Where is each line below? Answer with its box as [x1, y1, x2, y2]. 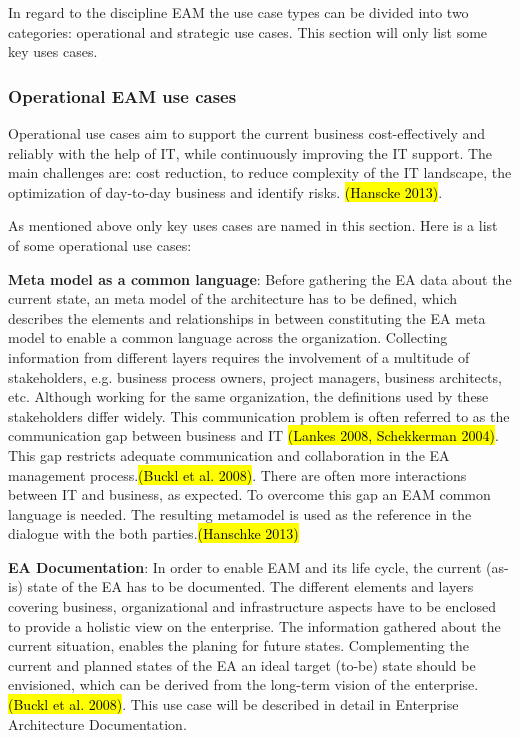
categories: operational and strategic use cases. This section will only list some [8, 21, 488, 42]
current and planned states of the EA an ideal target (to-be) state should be [8, 654, 476, 675]
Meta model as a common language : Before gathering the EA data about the [8, 268, 512, 289]
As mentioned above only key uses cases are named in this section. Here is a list [8, 215, 498, 236]
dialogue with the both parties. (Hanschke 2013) [8, 523, 299, 544]
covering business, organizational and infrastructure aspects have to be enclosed [8, 596, 497, 617]
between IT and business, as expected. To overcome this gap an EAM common [8, 484, 491, 505]
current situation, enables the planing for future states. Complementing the [8, 635, 469, 656]
